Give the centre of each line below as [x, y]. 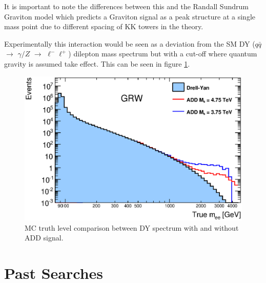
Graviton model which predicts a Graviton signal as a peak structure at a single [130, 16]
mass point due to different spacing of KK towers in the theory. [104, 26]
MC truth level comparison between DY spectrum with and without [132, 227]
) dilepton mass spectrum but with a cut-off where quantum [163, 54]
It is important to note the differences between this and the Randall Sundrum [126, 6]
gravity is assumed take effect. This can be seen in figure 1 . [97, 63]
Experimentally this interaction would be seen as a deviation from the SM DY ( [130, 43]
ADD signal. [44, 238]
